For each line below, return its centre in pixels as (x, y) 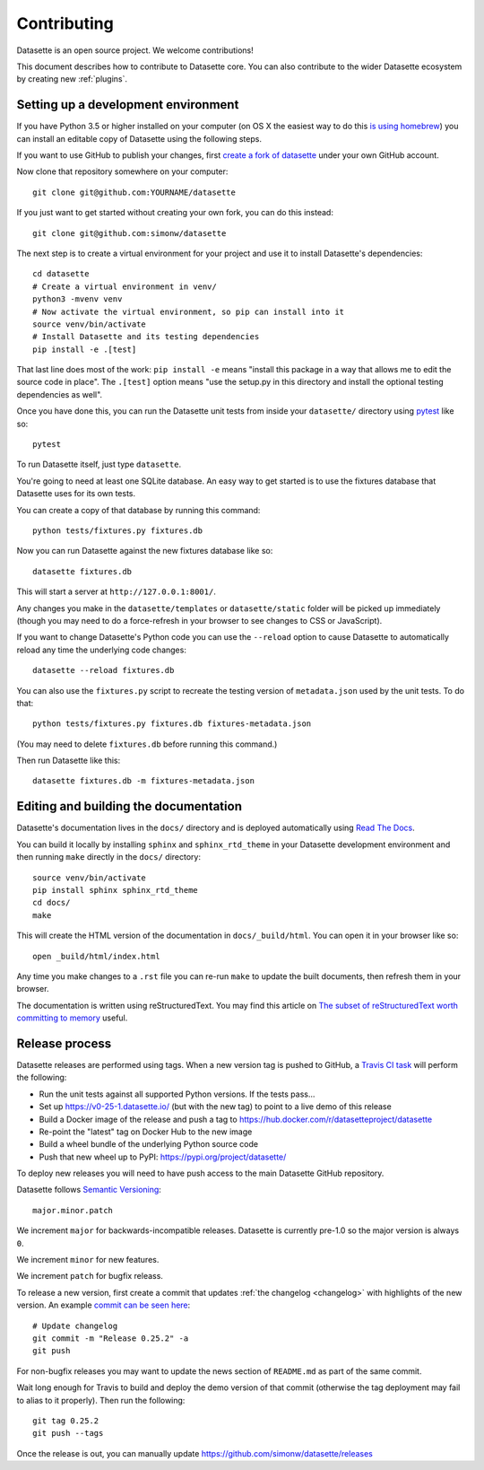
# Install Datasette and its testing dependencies (146, 337)
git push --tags (68, 1433)
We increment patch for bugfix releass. (90, 1276)
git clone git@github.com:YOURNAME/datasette (134, 192)
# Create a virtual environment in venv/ (125, 286)
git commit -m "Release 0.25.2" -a (111, 1339)
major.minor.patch (73, 1210)
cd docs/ (52, 903)
